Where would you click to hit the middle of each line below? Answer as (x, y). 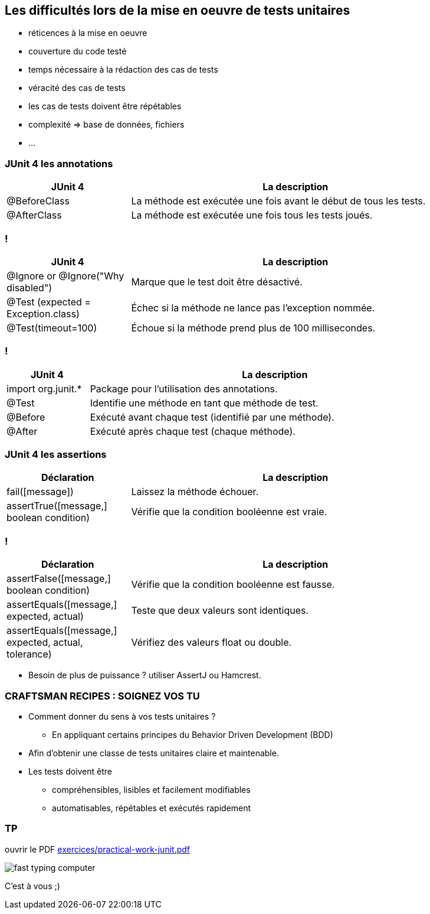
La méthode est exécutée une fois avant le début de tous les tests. (278, 201)
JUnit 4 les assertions (56, 455)
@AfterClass (34, 215)
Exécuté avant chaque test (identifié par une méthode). (212, 417)
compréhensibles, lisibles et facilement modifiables (151, 789)
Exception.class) (43, 313)
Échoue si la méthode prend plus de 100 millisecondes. (253, 328)
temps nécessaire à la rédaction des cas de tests (123, 70)
